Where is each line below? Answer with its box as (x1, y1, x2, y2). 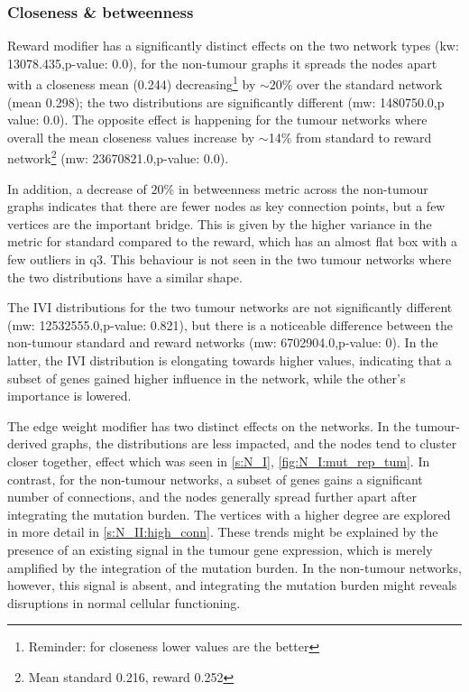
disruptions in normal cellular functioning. (7, 593, 241, 612)
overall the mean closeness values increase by (7, 127, 255, 146)
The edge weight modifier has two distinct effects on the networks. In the (7, 416, 411, 435)
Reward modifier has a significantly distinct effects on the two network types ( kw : (7, 36, 459, 55)
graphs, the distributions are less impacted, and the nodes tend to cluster (51, 434, 457, 453)
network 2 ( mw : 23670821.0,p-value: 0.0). (7, 146, 229, 168)
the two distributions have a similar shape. (7, 267, 243, 286)
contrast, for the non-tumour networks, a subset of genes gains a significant (7, 469, 423, 488)
